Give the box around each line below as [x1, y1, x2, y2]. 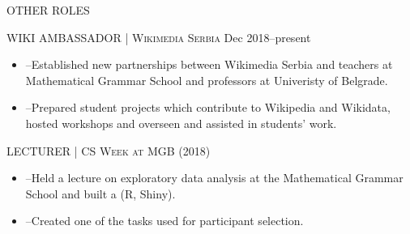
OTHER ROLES [6, 2, 90, 18]
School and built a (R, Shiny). [25, 185, 176, 202]
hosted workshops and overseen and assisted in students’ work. [25, 114, 337, 131]
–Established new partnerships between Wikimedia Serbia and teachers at [25, 56, 393, 73]
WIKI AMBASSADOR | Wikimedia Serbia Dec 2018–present [6, 28, 311, 45]
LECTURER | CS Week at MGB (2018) [6, 142, 211, 159]
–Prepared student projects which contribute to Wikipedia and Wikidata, [25, 99, 391, 116]
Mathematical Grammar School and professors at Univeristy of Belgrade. [25, 71, 388, 88]
